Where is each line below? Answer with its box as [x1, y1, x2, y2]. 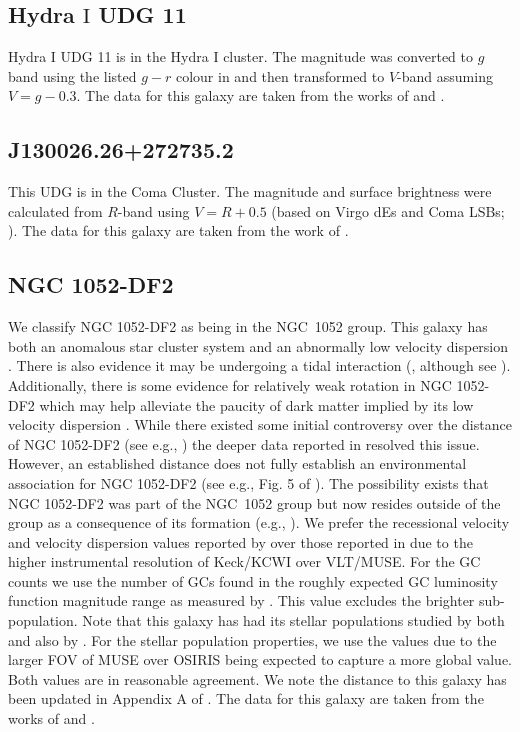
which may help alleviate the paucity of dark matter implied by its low [39, 394, 474, 415]
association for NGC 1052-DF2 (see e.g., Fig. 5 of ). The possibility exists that [8, 472, 489, 493]
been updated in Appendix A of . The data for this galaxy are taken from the [8, 688, 484, 709]
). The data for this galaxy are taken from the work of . [8, 220, 349, 241]
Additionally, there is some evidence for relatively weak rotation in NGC [8, 374, 452, 395]
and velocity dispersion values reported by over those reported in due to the [8, 531, 473, 552]
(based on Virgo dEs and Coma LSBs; [271, 200, 505, 221]
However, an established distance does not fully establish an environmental [8, 453, 467, 474]
